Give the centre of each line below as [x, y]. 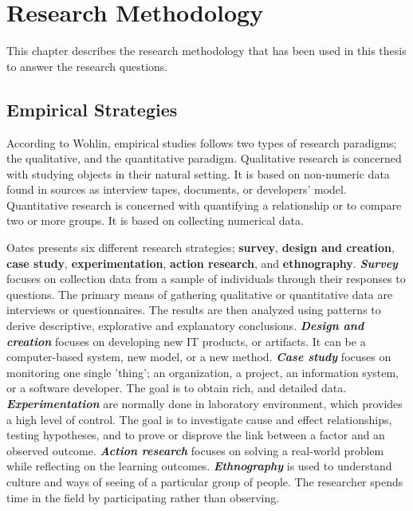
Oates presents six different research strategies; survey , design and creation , [201, 248]
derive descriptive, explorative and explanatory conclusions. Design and [185, 326]
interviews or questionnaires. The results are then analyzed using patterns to [194, 310]
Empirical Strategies [92, 109]
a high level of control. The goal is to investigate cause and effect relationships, [199, 419]
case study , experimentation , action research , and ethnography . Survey [202, 263]
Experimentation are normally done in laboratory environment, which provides [205, 404]
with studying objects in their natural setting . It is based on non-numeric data [198, 173]
